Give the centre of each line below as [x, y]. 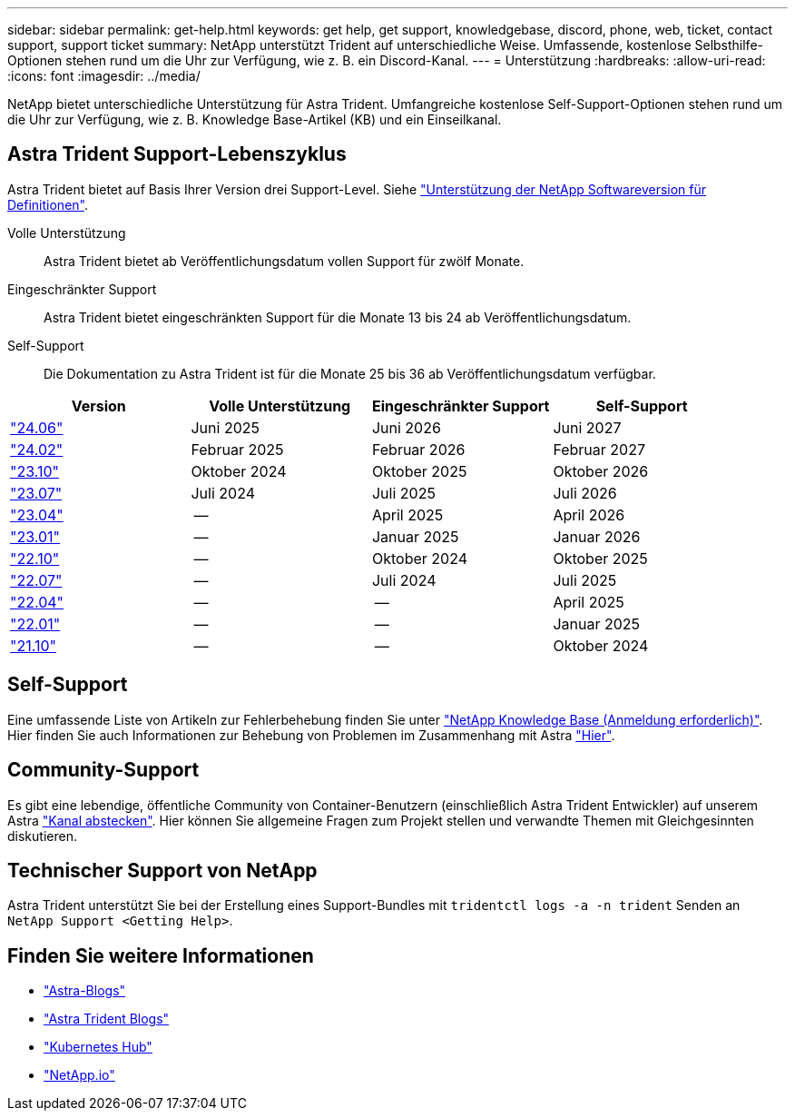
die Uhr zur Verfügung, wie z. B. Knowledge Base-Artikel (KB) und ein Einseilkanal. [255, 119]
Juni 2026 [406, 427]
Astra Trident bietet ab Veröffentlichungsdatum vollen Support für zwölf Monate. [284, 261]
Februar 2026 [418, 449]
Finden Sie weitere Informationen [161, 955]
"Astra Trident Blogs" [107, 1019]
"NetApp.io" [79, 1075]
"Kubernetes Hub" [98, 1047]
